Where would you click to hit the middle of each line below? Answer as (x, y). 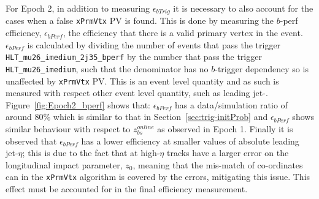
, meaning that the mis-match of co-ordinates (218, 164)
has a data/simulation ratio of (231, 104)
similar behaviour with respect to (68, 129)
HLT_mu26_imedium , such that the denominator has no (107, 68)
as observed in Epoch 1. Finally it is (225, 129)
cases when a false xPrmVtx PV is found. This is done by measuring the (140, 21)
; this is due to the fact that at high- (91, 153)
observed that (31, 141)
